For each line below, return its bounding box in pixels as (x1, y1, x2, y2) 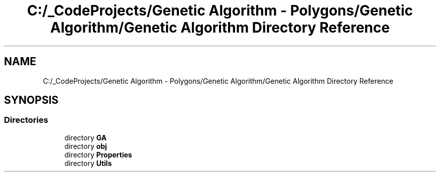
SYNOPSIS (4, 94, 59, 107)
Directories (4, 115, 48, 125)
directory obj (64, 141, 107, 150)
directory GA (64, 133, 107, 142)
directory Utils (64, 158, 112, 167)
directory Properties (64, 150, 132, 159)
